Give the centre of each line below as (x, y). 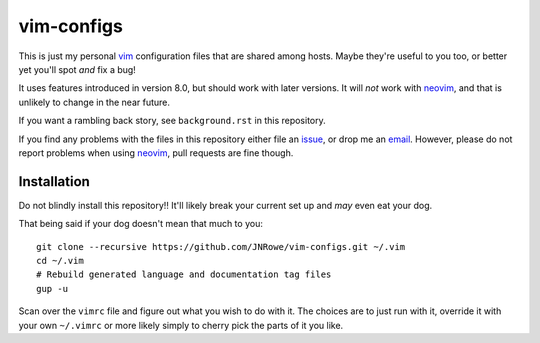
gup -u (52, 288)
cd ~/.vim (60, 260)
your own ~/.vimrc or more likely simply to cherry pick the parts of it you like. (181, 325)
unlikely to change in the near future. (94, 102)
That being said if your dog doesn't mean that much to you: (141, 224)
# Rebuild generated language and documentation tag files (184, 274)
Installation (54, 181)
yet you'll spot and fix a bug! (77, 69)
